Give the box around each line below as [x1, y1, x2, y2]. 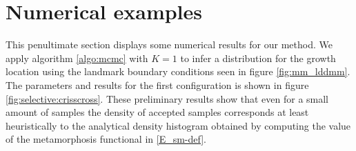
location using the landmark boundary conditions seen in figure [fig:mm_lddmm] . [6, 64, 350, 79]
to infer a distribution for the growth [180, 50, 336, 65]
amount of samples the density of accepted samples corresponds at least [6, 105, 309, 119]
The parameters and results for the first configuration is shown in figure [6, 77, 309, 92]
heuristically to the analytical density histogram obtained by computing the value [6, 118, 351, 132]
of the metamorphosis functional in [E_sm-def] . [6, 132, 207, 146]
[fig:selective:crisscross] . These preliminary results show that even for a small [6, 91, 329, 105]
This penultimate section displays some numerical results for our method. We [6, 37, 333, 52]
